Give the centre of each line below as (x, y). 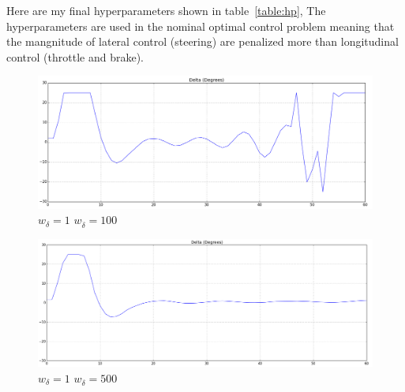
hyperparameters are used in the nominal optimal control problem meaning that (201, 26)
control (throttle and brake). (75, 56)
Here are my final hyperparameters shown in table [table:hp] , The (166, 10)
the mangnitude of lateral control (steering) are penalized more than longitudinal (202, 41)
